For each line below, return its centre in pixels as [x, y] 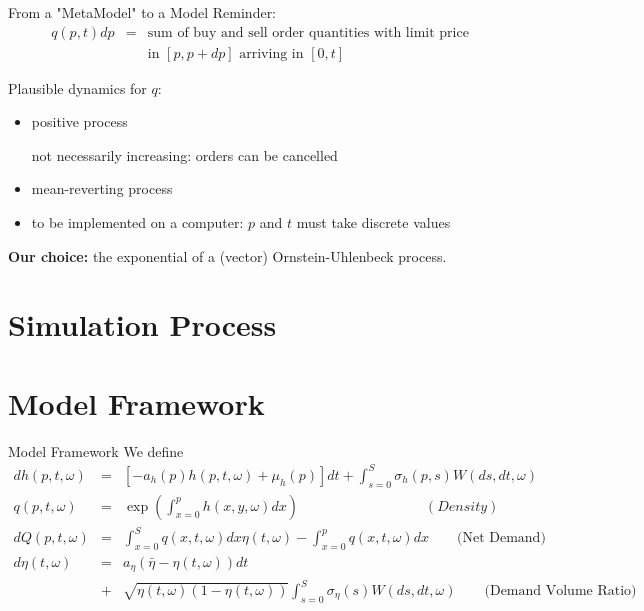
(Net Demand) [501, 538]
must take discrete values [373, 222]
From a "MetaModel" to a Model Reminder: [142, 12]
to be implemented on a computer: [137, 222]
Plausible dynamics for [77, 87]
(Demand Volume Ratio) [560, 591]
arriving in [271, 53]
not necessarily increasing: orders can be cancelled [184, 154]
